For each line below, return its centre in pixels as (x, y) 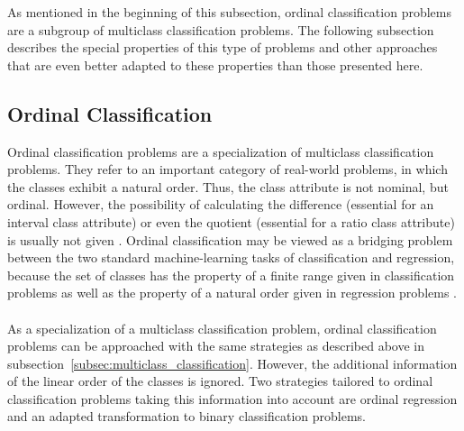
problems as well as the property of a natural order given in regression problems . (232, 293)
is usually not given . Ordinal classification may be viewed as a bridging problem (230, 239)
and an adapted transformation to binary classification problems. (187, 416)
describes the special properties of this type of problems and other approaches (223, 47)
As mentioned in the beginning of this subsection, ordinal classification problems (229, 12)
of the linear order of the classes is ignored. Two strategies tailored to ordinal (220, 381)
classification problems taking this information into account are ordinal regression (232, 398)
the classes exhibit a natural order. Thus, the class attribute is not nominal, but (228, 186)
